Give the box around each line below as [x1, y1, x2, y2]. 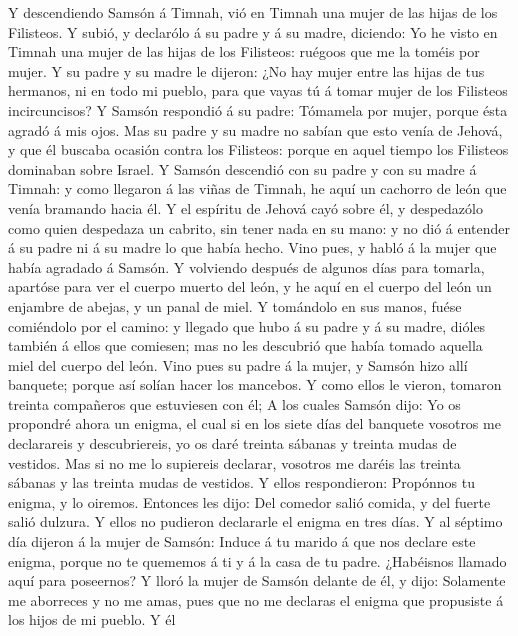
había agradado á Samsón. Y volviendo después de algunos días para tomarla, [8, 256, 485, 277]
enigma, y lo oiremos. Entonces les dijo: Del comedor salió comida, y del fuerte [8, 491, 491, 512]
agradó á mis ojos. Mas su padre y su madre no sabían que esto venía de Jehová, [8, 119, 503, 140]
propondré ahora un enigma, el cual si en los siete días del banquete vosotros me [8, 413, 501, 434]
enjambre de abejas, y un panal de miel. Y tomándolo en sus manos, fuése [8, 295, 462, 316]
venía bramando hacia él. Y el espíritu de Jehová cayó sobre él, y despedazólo [8, 197, 483, 218]
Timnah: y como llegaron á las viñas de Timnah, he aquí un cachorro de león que [8, 178, 507, 199]
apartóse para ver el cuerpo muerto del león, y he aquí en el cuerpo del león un [8, 276, 492, 297]
